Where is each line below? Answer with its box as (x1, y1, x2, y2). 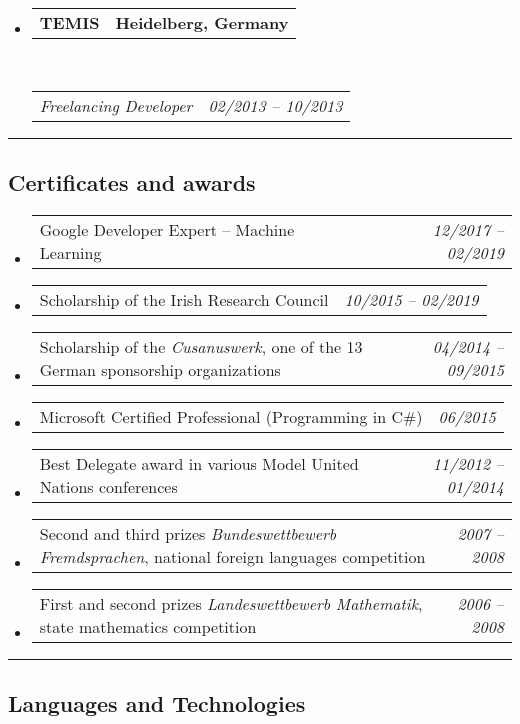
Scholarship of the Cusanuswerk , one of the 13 (39, 334, 363, 358)
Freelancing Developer (39, 93, 193, 117)
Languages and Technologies (8, 688, 306, 719)
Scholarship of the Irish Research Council (39, 287, 329, 311)
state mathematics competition (39, 614, 257, 638)
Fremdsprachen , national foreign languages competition (39, 544, 426, 568)
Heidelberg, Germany (115, 11, 289, 34)
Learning (39, 240, 102, 264)
